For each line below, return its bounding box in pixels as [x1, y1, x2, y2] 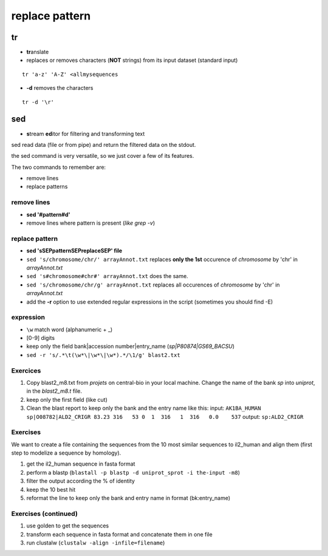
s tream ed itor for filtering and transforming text [26, 130, 145, 137]
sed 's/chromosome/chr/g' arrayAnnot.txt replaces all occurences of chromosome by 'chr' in [26, 281, 280, 288]
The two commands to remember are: [11, 163, 106, 171]
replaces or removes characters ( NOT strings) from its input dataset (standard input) [26, 56, 238, 64]
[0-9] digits [26, 334, 55, 342]
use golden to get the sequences [26, 522, 109, 529]
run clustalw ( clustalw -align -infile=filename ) [26, 539, 165, 546]
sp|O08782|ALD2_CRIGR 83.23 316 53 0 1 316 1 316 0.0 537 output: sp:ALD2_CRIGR [26, 413, 304, 420]
